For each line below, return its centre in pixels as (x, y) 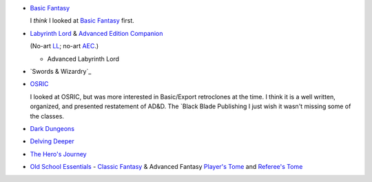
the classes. (47, 116)
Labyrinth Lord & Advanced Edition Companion (96, 33)
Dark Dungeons (52, 128)
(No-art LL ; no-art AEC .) (64, 46)
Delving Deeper (52, 141)
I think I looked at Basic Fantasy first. (82, 21)
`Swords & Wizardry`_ (61, 71)
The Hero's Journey (58, 154)
